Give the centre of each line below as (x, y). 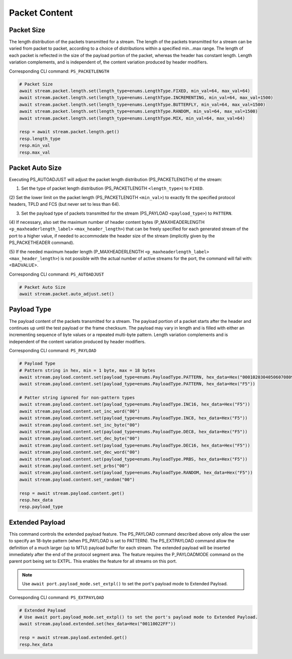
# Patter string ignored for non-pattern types (77, 398)
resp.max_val (35, 152)
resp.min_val (35, 146)
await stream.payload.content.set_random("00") (77, 479)
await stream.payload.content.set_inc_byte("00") (80, 425)
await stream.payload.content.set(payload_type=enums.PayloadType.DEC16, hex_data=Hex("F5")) (135, 445)
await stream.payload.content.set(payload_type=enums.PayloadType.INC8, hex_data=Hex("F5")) (133, 418)
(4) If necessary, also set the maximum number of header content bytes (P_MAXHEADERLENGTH (107, 222)
